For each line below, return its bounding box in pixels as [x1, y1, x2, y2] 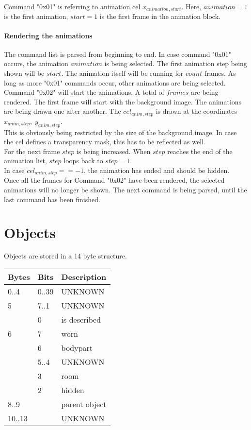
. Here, [181, 1, 202, 11]
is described [61, 313, 101, 325]
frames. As [204, 68, 236, 78]
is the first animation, [4, 11, 68, 21]
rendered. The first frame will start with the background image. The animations [4, 96, 242, 106]
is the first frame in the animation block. [99, 11, 220, 21]
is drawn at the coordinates [156, 106, 237, 116]
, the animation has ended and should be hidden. [84, 165, 230, 175]
